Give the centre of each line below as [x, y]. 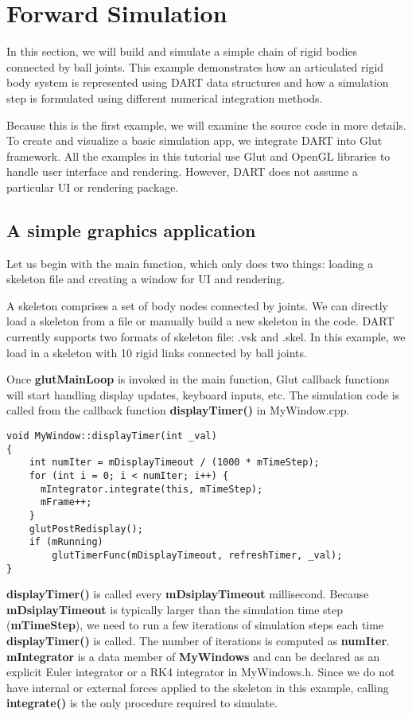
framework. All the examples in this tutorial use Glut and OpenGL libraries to [198, 156]
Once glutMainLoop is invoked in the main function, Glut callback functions [198, 379]
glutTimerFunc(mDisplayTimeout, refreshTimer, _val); [197, 555]
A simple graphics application [131, 230]
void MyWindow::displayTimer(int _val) [112, 436]
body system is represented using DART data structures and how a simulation [198, 82]
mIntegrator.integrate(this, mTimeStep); [152, 489]
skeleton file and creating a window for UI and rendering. [146, 279]
